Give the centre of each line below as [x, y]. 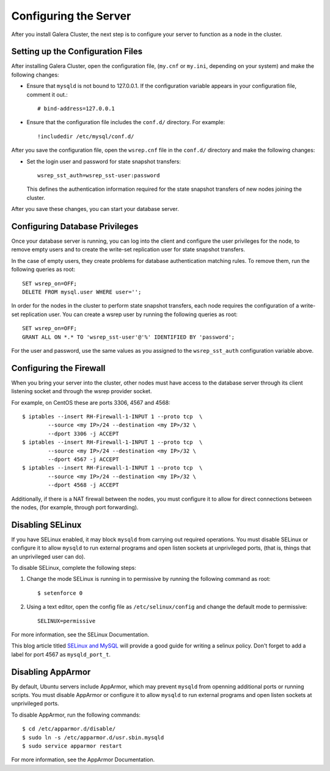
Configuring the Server [71, 16]
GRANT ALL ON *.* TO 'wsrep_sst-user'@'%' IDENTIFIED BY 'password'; [129, 337]
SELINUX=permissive [67, 621]
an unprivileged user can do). [48, 556]
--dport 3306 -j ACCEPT [83, 433]
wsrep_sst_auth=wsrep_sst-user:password [99, 175]
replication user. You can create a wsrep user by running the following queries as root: [129, 314]
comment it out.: [47, 94]
